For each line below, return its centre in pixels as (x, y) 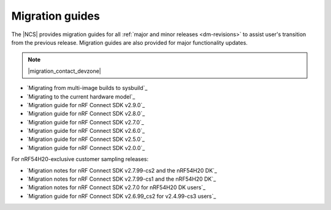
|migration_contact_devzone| (64, 71)
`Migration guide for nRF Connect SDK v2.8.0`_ (86, 114)
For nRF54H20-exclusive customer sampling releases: (80, 159)
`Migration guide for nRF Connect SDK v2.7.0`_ (85, 122)
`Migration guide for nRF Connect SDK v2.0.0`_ (86, 148)
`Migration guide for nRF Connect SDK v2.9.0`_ (86, 105)
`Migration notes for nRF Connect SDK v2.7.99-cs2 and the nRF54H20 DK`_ (122, 170)
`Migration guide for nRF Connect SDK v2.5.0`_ (86, 139)
